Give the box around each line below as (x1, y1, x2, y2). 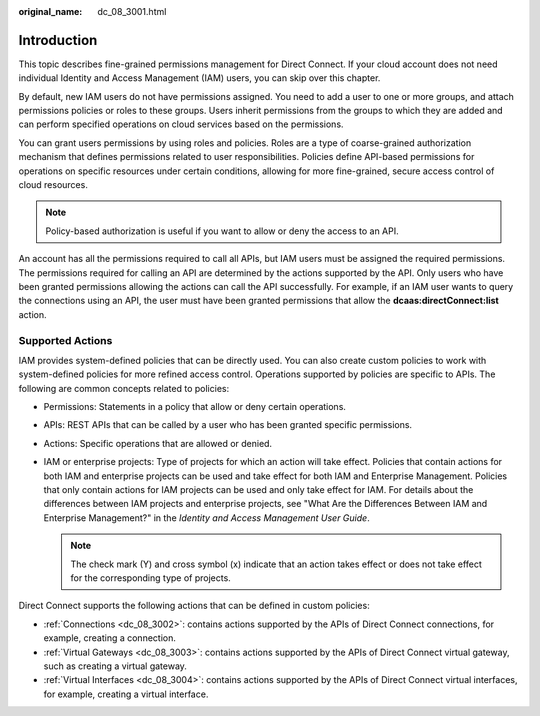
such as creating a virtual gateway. (43, 660, 187, 672)
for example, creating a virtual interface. (43, 688, 209, 700)
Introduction (18, 31, 98, 49)
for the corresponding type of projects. (70, 571, 232, 584)
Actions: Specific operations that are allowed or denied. (43, 437, 273, 449)
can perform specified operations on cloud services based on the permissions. (18, 118, 344, 130)
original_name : (18, 6, 83, 17)
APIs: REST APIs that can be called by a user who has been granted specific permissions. (43, 419, 413, 431)
